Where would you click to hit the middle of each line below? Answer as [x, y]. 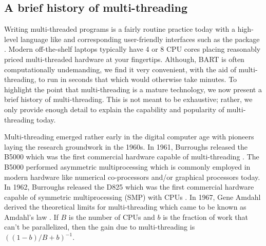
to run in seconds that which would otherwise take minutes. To [138, 79]
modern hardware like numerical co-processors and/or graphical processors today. [132, 177]
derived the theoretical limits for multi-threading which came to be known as [125, 207]
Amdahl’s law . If [31, 217]
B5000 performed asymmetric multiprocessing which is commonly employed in [127, 166]
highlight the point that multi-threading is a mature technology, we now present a [133, 89]
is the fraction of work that [206, 217]
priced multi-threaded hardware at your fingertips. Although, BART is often [124, 59]
